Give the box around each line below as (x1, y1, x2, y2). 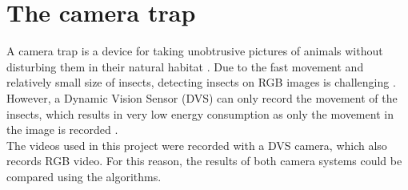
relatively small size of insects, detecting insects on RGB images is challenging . (6, 74, 396, 91)
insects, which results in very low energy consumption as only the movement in (6, 105, 394, 122)
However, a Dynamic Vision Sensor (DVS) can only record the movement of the (6, 89, 398, 106)
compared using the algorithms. (6, 168, 162, 184)
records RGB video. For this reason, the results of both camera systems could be (6, 152, 402, 169)
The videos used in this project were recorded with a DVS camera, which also (6, 136, 387, 153)
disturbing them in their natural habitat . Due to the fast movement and (6, 58, 364, 75)
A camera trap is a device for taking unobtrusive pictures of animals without (6, 42, 383, 59)
